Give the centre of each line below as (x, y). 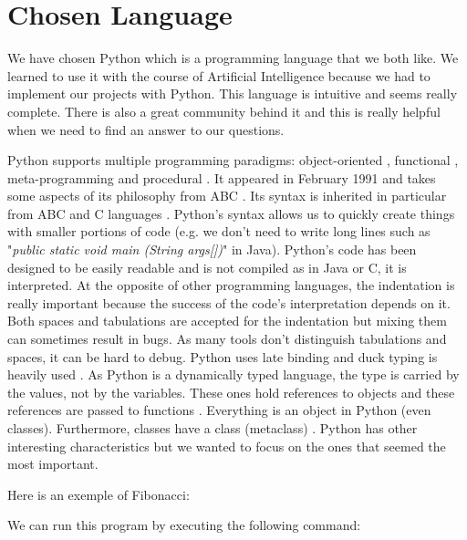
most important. (53, 464)
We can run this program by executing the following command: (184, 525)
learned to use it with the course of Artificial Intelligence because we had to (219, 75)
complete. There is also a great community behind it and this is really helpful (224, 111)
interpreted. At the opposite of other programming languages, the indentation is (231, 285)
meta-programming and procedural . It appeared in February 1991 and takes (222, 177)
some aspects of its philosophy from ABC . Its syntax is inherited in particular (227, 196)
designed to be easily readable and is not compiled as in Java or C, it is (207, 267)
